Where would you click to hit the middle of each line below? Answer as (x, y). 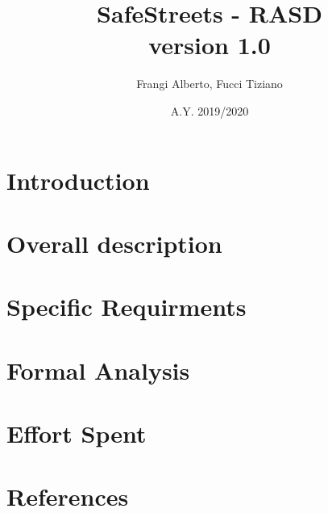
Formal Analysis (98, 370)
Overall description (114, 243)
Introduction (78, 180)
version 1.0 (210, 45)
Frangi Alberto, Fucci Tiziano (210, 84)
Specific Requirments (127, 307)
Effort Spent (77, 433)
